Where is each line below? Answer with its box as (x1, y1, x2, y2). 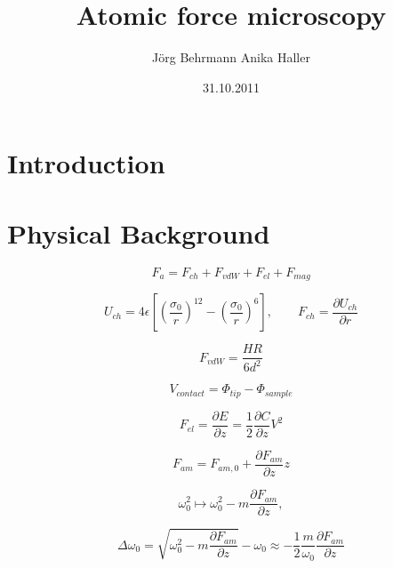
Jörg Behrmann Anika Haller (152, 48, 310, 67)
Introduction (7, 145, 165, 181)
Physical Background (7, 214, 270, 251)
